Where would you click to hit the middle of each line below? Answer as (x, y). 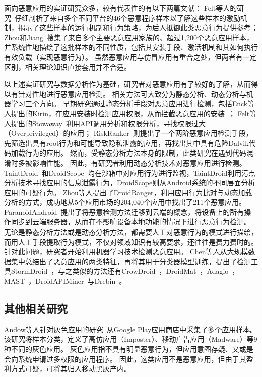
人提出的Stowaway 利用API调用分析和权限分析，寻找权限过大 (105, 123)
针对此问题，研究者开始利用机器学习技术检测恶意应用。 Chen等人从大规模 (126, 251)
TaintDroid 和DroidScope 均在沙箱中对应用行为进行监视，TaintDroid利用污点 (130, 172)
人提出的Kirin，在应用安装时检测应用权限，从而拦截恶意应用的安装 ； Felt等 (130, 113)
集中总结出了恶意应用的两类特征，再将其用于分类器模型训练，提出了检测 (131, 261)
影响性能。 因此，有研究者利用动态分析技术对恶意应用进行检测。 (139, 162)
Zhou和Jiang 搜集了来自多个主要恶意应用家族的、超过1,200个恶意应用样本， (129, 37)
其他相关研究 (36, 308)
